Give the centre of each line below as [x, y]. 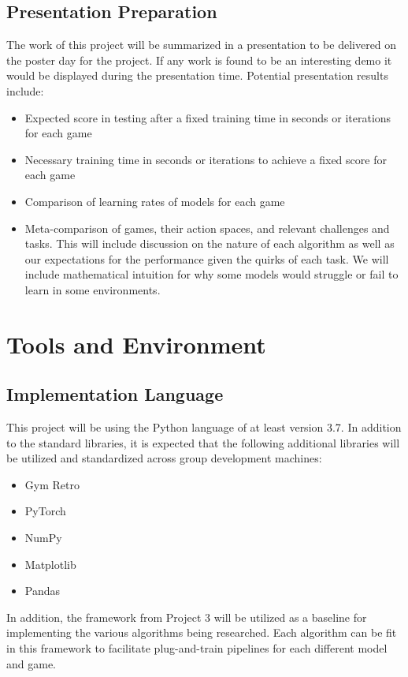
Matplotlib [50, 564]
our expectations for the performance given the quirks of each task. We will [207, 258]
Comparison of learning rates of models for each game [155, 201]
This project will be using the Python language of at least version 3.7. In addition [204, 427]
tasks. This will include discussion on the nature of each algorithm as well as [210, 243]
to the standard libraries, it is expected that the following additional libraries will [203, 442]
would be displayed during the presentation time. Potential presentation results [197, 75]
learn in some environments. [93, 289]
